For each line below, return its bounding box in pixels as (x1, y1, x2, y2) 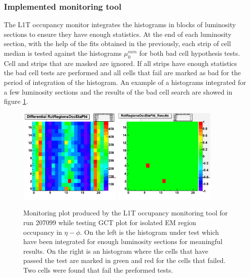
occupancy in (23, 227, 62, 237)
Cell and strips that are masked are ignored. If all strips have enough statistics (4, 58, 237, 68)
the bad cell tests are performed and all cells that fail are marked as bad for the (4, 67, 241, 78)
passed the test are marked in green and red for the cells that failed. (23, 255, 226, 265)
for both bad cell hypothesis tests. (139, 48, 240, 58)
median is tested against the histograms (4, 48, 122, 58)
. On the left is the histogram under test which (80, 227, 219, 237)
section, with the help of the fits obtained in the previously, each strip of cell (4, 38, 231, 49)
